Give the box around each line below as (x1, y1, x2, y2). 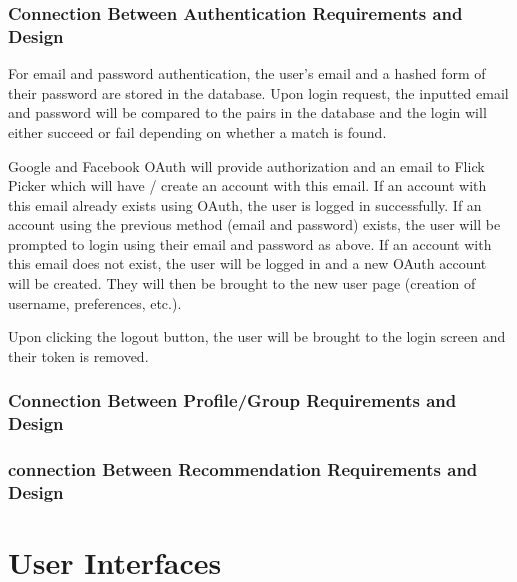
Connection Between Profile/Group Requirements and (8, 388, 457, 413)
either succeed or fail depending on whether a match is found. (8, 121, 387, 142)
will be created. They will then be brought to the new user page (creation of (8, 273, 476, 294)
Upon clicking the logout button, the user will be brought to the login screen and (8, 326, 506, 347)
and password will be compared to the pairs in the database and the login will (8, 102, 487, 123)
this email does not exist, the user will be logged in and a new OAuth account (8, 253, 487, 274)
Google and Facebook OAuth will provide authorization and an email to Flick (8, 155, 485, 176)
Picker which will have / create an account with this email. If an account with (8, 175, 487, 196)
